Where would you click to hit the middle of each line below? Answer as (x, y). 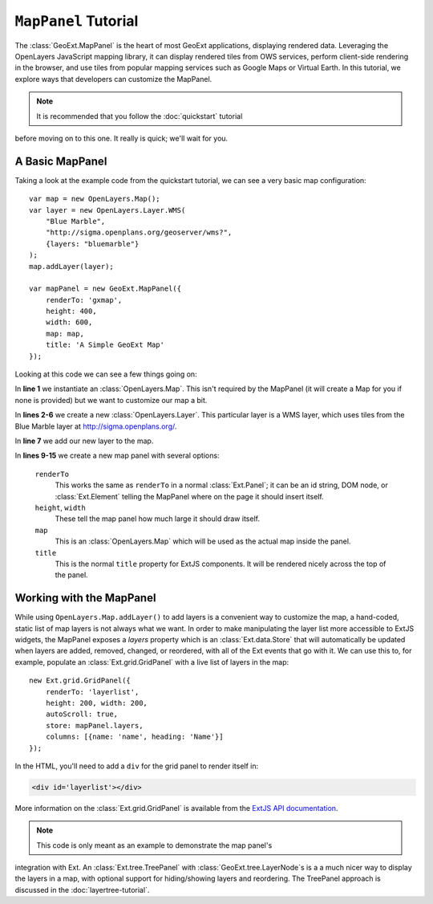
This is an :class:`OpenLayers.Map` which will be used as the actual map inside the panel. (203, 541)
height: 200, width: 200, (97, 703)
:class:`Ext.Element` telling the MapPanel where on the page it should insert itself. (189, 496)
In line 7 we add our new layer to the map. (84, 441)
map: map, (65, 334)
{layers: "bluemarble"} (92, 244)
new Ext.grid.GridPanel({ (80, 681)
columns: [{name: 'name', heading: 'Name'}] (134, 737)
